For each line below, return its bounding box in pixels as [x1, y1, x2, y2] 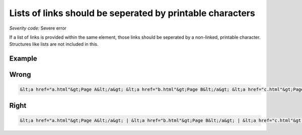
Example [9, 54, 37, 63]
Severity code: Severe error [9, 25, 67, 31]
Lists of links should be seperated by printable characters [9, 8, 255, 19]
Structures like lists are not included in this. [9, 41, 99, 47]
